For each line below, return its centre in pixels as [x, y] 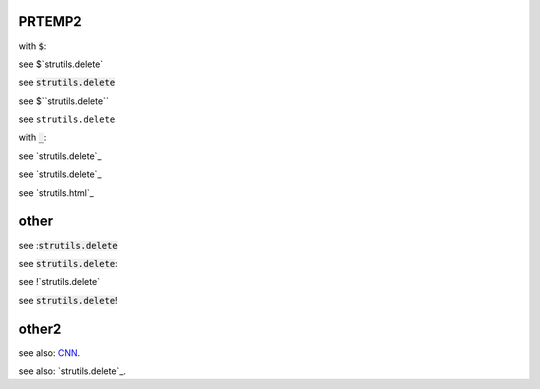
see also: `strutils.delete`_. [72, 371]
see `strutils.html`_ [56, 192]
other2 [40, 328]
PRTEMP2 [50, 21]
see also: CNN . [49, 352]
